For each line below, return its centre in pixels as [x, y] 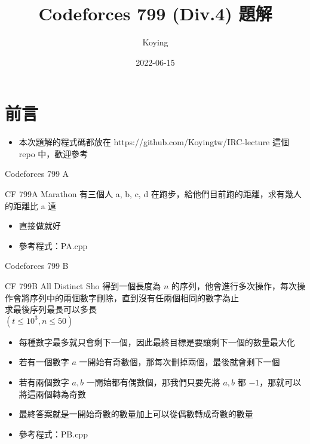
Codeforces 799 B [37, 266]
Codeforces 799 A [37, 174]
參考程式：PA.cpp [53, 245]
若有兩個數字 [44, 382]
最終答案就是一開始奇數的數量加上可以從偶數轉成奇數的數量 [136, 414]
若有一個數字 [44, 362]
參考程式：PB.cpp [53, 434]
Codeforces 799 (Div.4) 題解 [155, 13]
